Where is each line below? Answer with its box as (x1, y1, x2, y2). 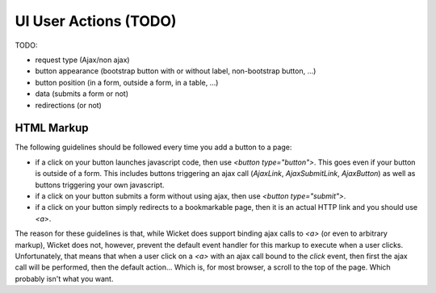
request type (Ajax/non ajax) (35, 55, 130, 65)
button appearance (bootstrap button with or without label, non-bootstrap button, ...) (35, 66, 317, 76)
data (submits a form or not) (35, 89, 129, 98)
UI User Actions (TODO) (15, 12, 177, 30)
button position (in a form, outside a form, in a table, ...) (35, 77, 219, 87)
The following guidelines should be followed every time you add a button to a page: (15, 142, 292, 153)
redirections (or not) (35, 100, 103, 110)
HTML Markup (15, 121, 89, 135)
